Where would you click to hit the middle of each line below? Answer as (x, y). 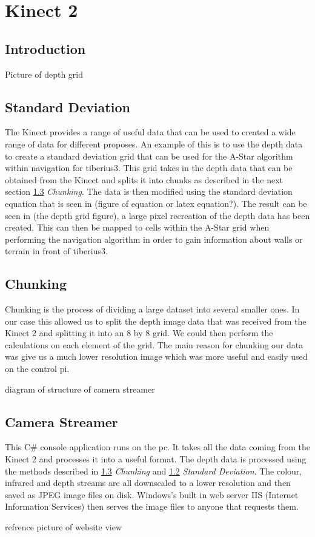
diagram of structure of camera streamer (80, 389)
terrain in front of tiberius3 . (56, 251)
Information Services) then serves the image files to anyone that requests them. (152, 506)
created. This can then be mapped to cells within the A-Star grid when (137, 227)
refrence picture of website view (64, 527)
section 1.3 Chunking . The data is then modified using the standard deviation (149, 191)
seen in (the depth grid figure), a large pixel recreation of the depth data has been (157, 215)
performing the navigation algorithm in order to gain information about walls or (154, 239)
